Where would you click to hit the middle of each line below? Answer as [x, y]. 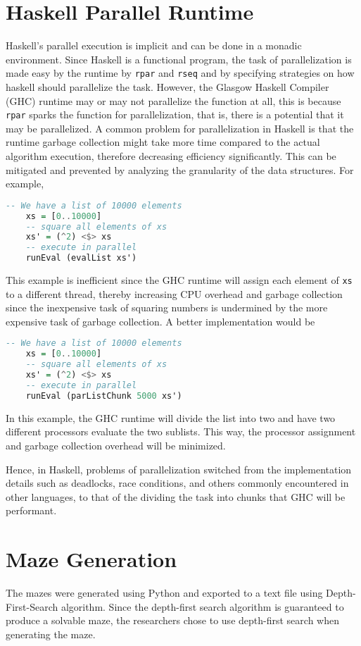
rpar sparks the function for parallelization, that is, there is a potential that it [175, 114]
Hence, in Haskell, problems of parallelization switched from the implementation [179, 469]
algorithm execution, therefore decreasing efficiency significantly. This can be [171, 156]
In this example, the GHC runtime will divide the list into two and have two [171, 417]
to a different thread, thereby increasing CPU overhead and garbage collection [174, 293]
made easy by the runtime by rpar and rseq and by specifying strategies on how [180, 73]
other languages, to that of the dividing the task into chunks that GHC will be [176, 496]
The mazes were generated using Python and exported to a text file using [164, 592]
